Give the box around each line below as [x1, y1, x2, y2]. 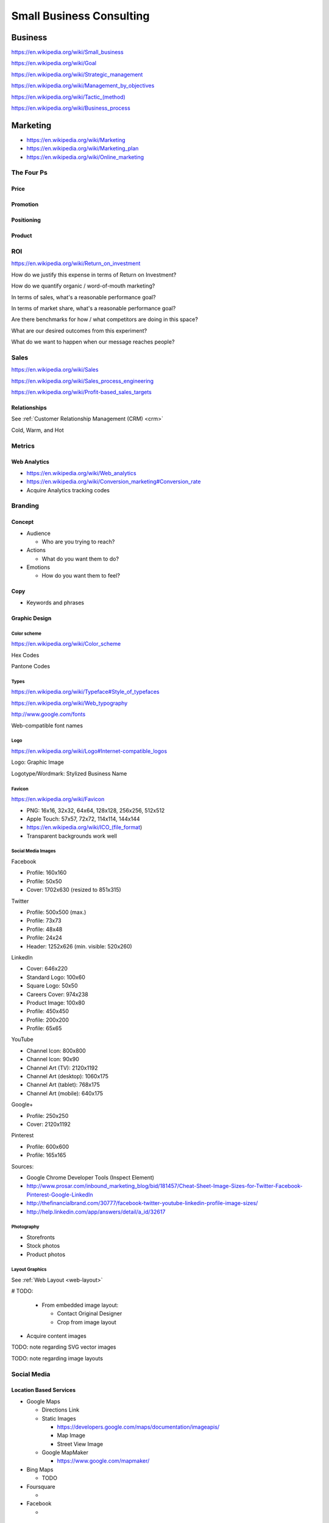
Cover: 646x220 [26, 965, 68, 972]
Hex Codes [11, 651, 40, 659]
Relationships [11, 404, 47, 411]
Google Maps [26, 1398, 60, 1405]
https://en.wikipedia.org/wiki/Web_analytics [26, 469, 136, 476]
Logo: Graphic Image [11, 758, 64, 766]
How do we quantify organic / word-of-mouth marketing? [11, 282, 155, 289]
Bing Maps [26, 1466, 54, 1473]
